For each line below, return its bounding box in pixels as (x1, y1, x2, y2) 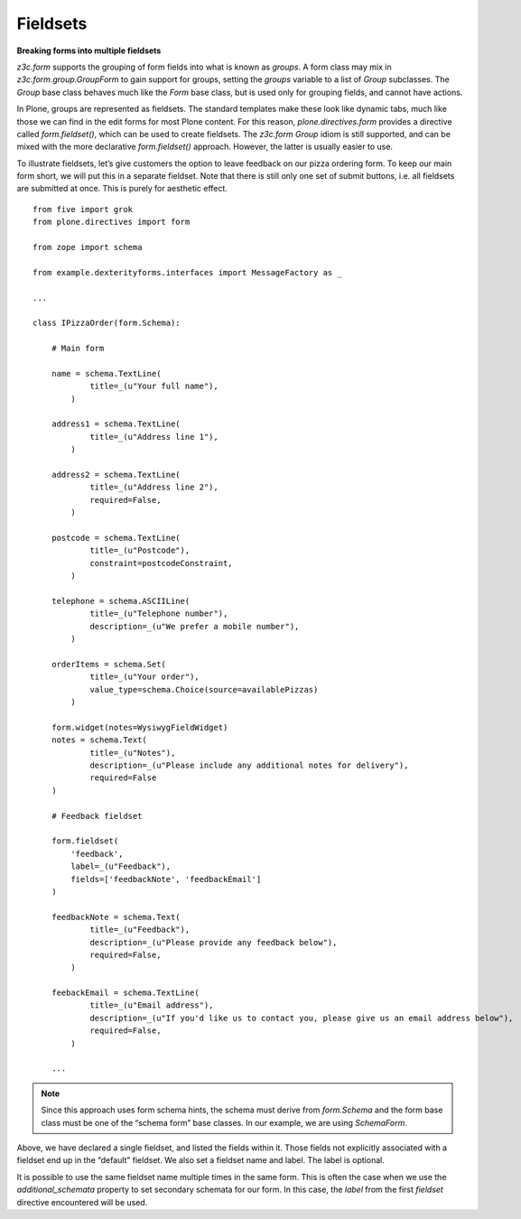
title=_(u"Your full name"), (89, 381, 219, 392)
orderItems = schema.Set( (51, 659, 167, 669)
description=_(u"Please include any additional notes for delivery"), (89, 760, 409, 771)
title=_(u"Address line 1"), (89, 432, 219, 442)
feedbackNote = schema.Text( (51, 912, 181, 922)
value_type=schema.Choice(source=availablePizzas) (89, 684, 319, 694)
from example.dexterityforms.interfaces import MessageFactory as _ (33, 267, 342, 277)
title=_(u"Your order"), (89, 672, 200, 682)
